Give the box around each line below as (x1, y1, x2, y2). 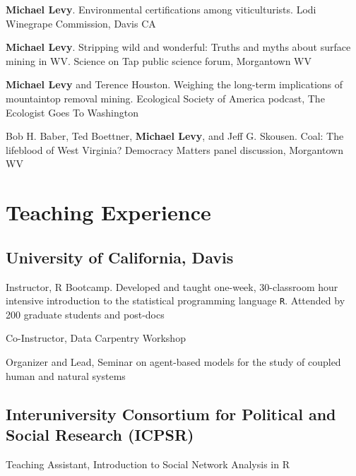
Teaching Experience (6, 198, 211, 227)
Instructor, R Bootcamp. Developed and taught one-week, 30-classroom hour (6, 279, 338, 294)
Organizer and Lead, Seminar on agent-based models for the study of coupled (6, 354, 341, 369)
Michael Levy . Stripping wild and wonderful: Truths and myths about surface (6, 40, 351, 54)
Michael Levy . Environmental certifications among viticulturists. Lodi (6, 2, 316, 16)
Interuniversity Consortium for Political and (6, 403, 336, 424)
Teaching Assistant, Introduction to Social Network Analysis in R (6, 456, 290, 471)
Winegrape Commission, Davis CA (6, 16, 156, 30)
